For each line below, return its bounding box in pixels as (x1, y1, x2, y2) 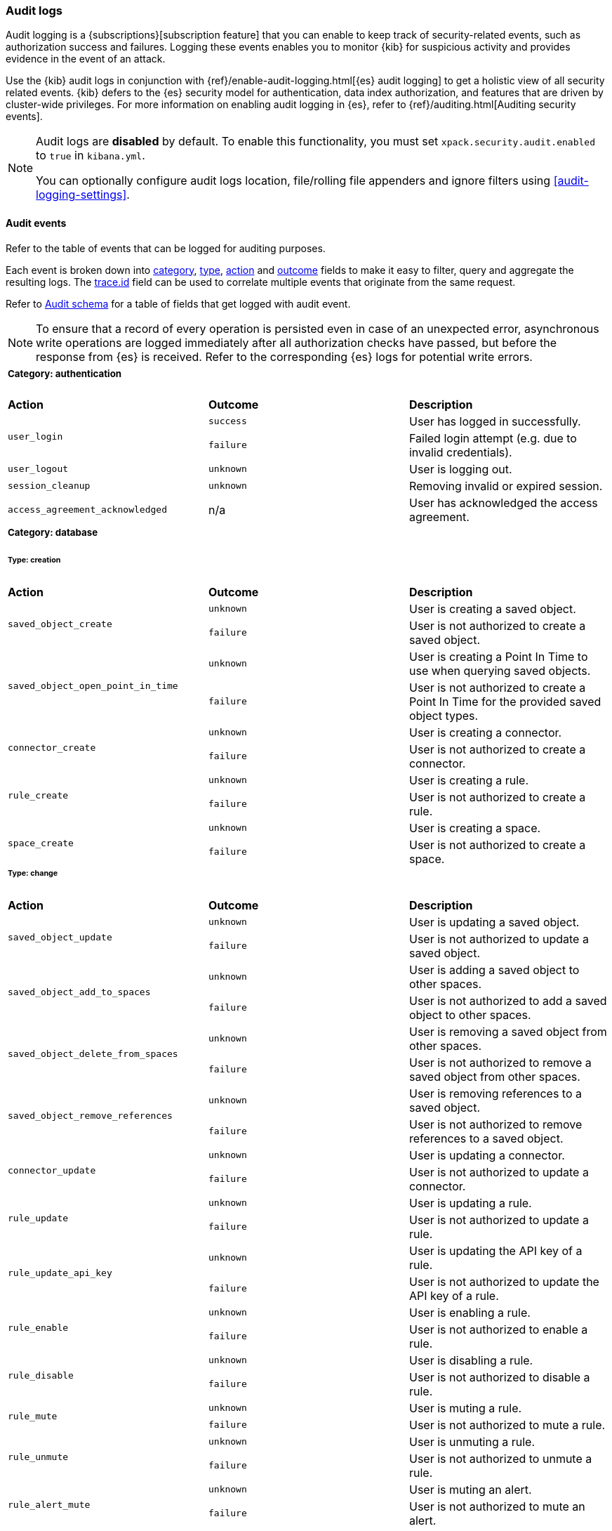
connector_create (8, 742, 96, 754)
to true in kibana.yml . (36, 148, 145, 163)
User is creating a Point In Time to (408, 649, 588, 664)
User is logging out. (408, 461, 512, 476)
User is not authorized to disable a (408, 1369, 590, 1384)
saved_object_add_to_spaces (8, 987, 151, 998)
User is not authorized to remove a (408, 1055, 592, 1070)
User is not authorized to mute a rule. (408, 1417, 606, 1432)
